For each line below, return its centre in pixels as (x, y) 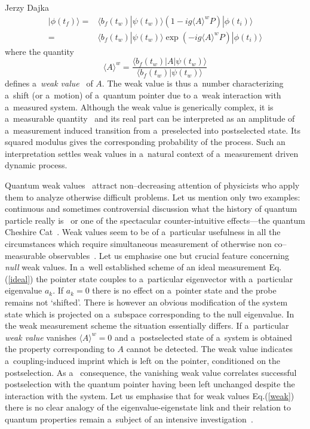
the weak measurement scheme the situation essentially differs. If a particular (147, 325)
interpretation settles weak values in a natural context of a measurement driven (152, 153)
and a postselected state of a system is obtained (203, 337)
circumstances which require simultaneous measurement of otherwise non (138, 244)
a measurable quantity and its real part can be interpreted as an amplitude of (150, 118)
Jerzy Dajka (27, 7)
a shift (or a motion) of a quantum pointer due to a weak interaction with (143, 95)
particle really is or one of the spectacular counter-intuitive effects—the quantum (155, 220)
